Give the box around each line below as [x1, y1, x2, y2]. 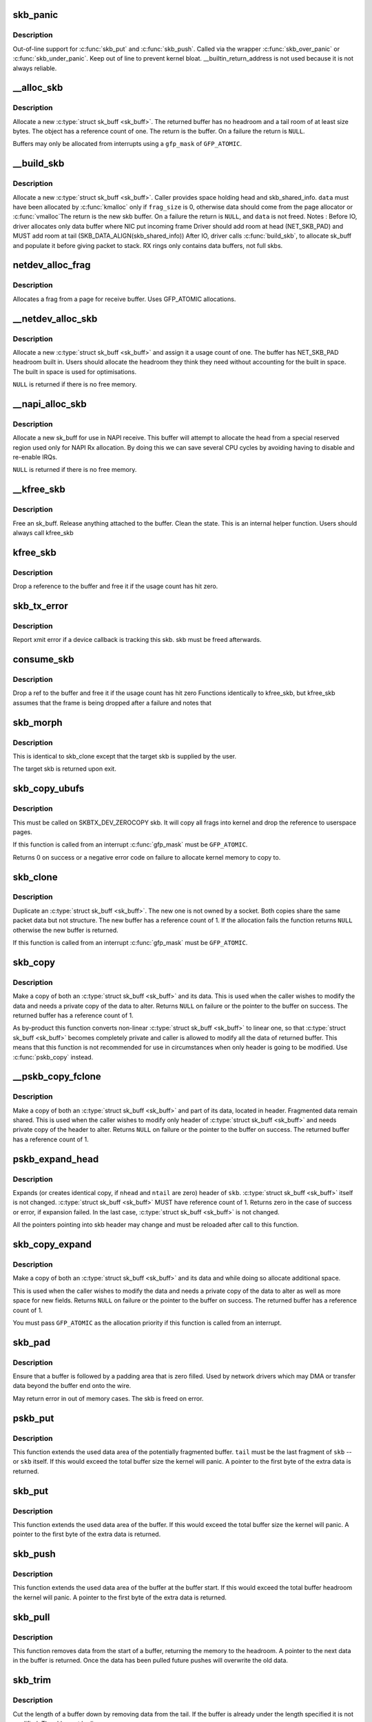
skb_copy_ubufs [12, 782, 85, 795]
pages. [12, 827, 32, 836]
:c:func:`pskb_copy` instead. [12, 1052, 94, 1061]
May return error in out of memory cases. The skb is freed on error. [12, 1394, 204, 1402]
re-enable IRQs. [12, 453, 58, 461]
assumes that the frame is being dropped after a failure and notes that [12, 698, 211, 707]
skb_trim [12, 1674, 52, 1686]
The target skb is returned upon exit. [12, 765, 116, 773]
